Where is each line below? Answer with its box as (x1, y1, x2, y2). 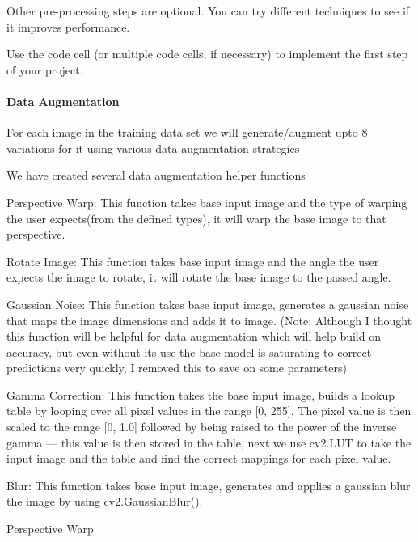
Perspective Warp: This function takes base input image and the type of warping (6, 193, 407, 210)
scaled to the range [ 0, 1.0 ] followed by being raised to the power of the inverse (6, 418, 397, 435)
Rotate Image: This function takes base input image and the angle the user (6, 252, 379, 269)
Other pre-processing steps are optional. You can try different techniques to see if (6, 2, 410, 19)
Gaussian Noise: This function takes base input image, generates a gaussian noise (6, 295, 409, 312)
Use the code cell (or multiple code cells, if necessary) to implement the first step (6, 45, 408, 62)
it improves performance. (6, 18, 130, 35)
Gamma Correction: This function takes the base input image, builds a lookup (6, 386, 395, 403)
